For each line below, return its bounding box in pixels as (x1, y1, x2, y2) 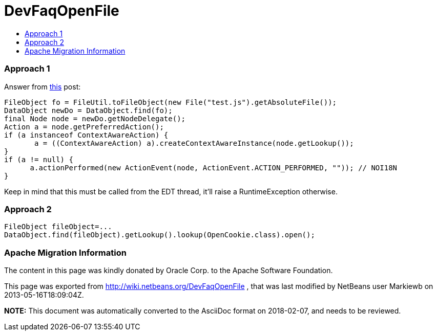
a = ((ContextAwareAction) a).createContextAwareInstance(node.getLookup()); (34, 139, 354, 147)
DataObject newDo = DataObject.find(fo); (4, 106, 173, 115)
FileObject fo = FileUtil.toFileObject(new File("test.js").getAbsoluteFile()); (4, 98, 337, 106)
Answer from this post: (4, 82, 81, 91)
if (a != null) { (4, 155, 73, 164)
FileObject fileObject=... (4, 222, 112, 231)
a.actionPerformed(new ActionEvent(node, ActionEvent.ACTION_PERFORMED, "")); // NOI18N (30, 163, 398, 172)
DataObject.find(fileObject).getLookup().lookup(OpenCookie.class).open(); (4, 231, 315, 239)
